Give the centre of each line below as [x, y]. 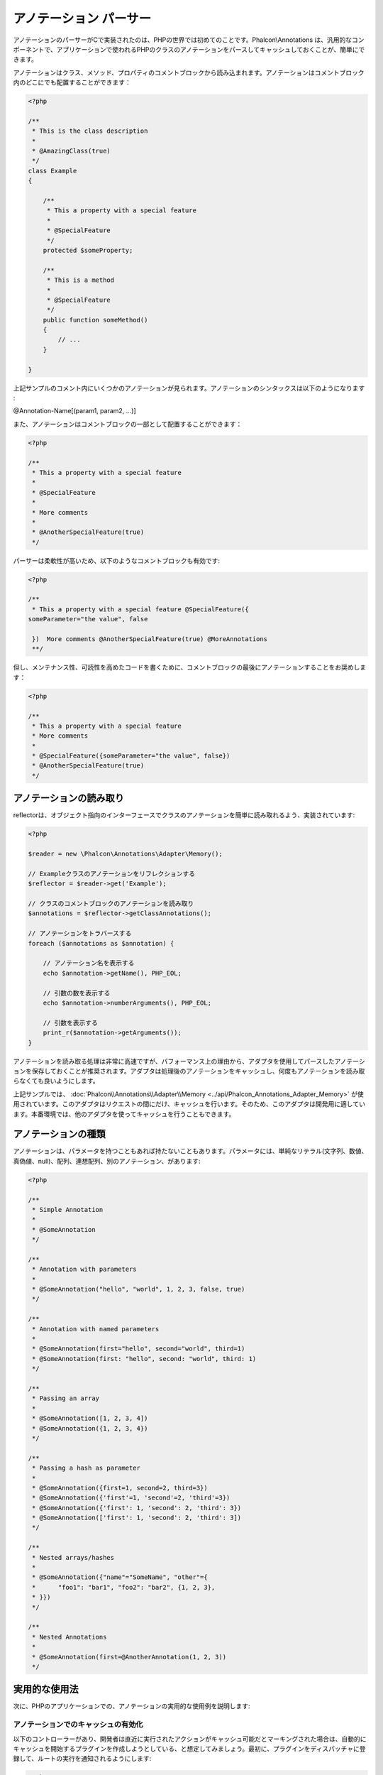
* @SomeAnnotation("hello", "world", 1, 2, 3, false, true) [139, 1289]
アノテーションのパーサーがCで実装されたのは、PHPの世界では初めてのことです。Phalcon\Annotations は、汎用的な [183, 40]
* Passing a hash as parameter [87, 1468]
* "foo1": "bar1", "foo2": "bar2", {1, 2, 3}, [124, 1587]
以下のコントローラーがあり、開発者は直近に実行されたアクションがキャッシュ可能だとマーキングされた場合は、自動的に [190, 1739]
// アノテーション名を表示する [89, 963]
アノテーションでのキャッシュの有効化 [78, 1725]
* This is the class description [90, 131]
